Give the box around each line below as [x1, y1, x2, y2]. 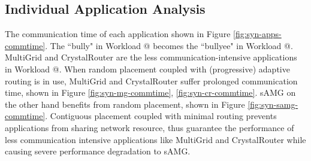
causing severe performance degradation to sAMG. [5, 145, 191, 157]
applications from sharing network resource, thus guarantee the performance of [5, 121, 294, 133]
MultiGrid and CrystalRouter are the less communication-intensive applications [5, 51, 297, 63]
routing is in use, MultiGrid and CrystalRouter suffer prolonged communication [5, 74, 298, 87]
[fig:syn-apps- [233, 28, 282, 40]
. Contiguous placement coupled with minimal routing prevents [45, 110, 277, 122]
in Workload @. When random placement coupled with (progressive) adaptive [5, 62, 290, 75]
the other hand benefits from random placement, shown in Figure [5, 98, 245, 110]
